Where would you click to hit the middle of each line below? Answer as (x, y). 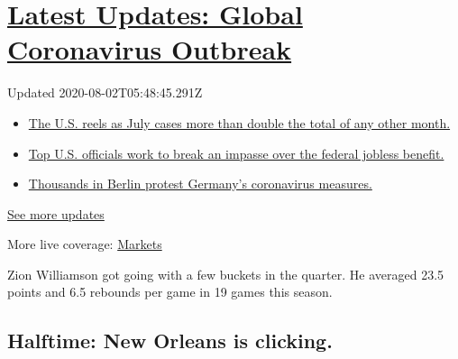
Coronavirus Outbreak (150, 49)
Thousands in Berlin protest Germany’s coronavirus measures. (200, 184)
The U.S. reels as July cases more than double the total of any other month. (239, 122)
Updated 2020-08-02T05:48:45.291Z (105, 92)
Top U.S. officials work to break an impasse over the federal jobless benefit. (236, 153)
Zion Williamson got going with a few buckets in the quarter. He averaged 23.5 (226, 274)
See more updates (56, 213)
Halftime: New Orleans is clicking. (170, 341)
